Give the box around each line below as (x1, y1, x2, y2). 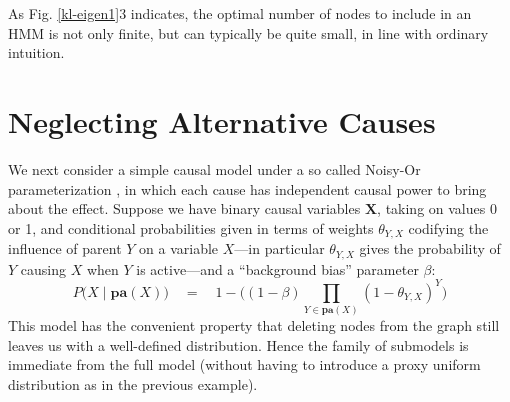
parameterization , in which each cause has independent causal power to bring (8, 178, 487, 199)
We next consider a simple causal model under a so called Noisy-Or (8, 158, 421, 179)
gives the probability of (359, 238, 501, 259)
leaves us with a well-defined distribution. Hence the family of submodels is (8, 334, 469, 355)
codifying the (408, 217, 489, 238)
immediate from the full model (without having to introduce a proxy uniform (8, 354, 481, 375)
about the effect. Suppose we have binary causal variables (8, 198, 361, 219)
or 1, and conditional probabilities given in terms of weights (8, 217, 374, 238)
